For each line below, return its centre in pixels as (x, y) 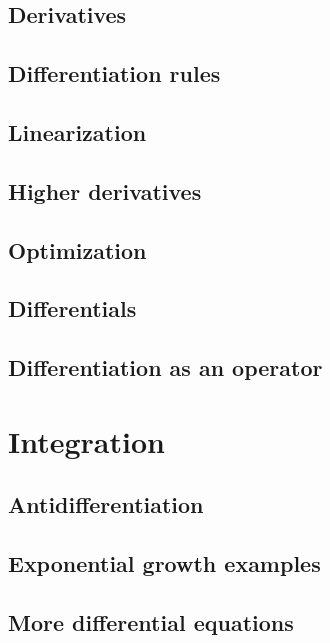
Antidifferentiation (106, 504)
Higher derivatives (105, 190)
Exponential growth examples (164, 563)
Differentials (72, 308)
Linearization (77, 131)
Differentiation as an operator (165, 367)
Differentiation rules (114, 73)
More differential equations (151, 621)
